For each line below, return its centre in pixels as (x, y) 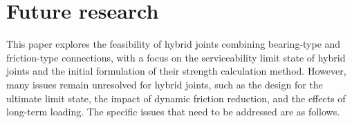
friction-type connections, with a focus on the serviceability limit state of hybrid (176, 57)
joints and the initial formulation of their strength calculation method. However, (176, 71)
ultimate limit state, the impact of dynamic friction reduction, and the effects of (176, 98)
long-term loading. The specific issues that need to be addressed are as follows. (173, 112)
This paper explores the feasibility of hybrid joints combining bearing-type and (174, 44)
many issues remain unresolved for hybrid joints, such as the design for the (165, 84)
